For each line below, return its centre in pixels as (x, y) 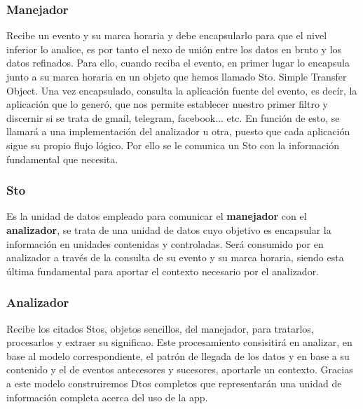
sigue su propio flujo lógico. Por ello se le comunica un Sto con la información (173, 145)
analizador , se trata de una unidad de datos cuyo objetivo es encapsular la (169, 229)
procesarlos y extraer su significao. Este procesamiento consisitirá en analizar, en (179, 342)
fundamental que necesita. (62, 159)
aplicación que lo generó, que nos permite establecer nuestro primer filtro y (167, 104)
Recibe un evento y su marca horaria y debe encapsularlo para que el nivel (167, 35)
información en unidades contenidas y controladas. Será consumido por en (165, 243)
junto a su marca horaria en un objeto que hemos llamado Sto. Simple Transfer (177, 76)
